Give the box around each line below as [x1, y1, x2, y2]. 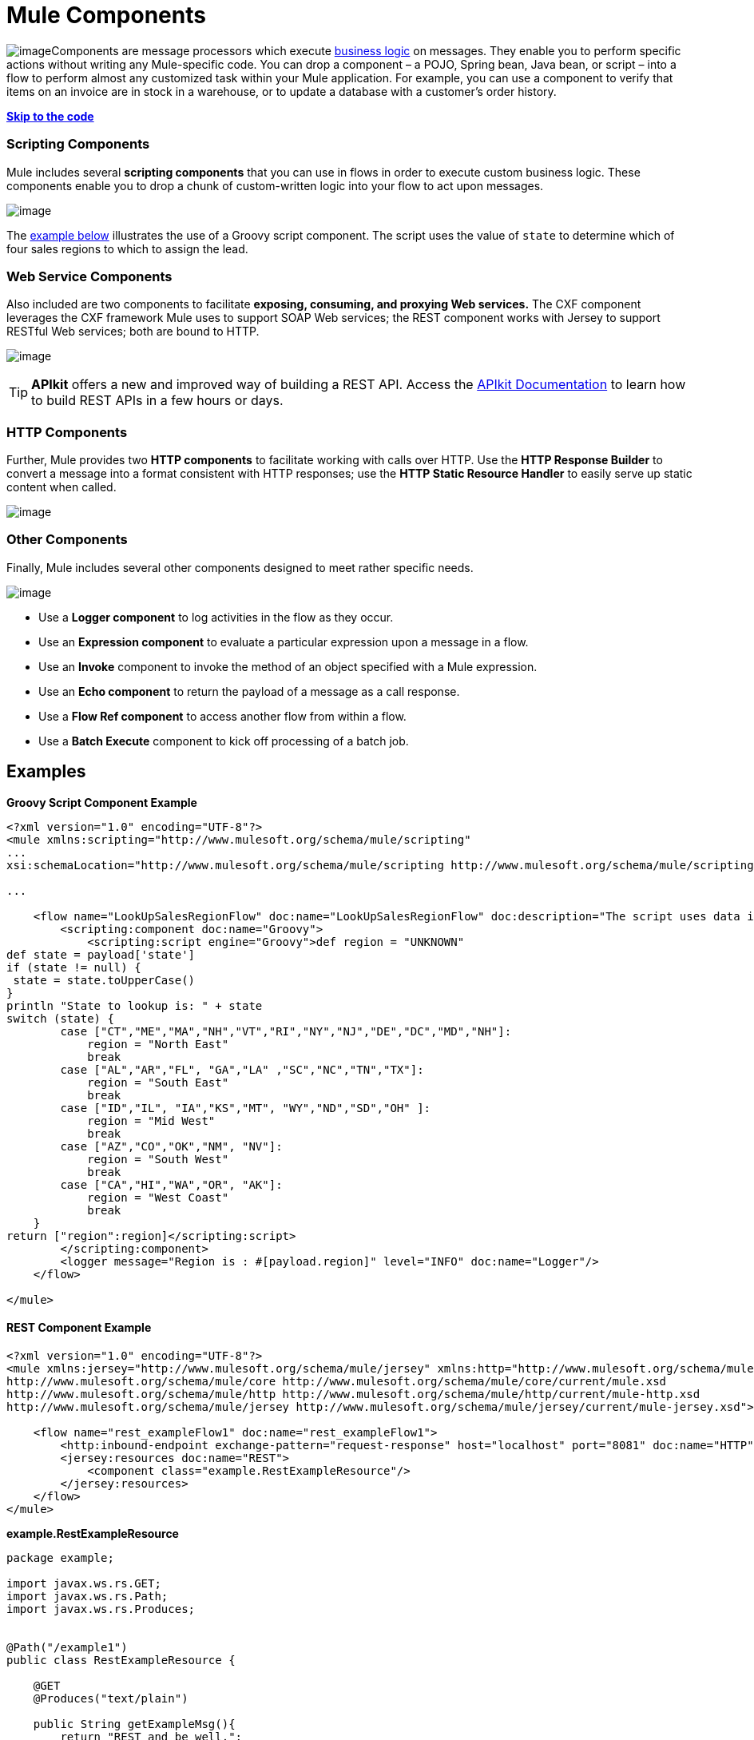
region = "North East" [87, 1037, 229, 1051]
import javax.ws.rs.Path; [6, 1589, 169, 1603]
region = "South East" [87, 1075, 229, 1089]
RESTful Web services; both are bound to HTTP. [6, 324, 260, 339]
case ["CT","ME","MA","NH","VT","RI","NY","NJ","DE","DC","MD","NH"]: [60, 1024, 512, 1038]
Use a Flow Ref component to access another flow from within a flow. [38, 709, 407, 723]
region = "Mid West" [87, 1114, 216, 1127]
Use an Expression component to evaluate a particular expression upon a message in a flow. [38, 634, 529, 649]
